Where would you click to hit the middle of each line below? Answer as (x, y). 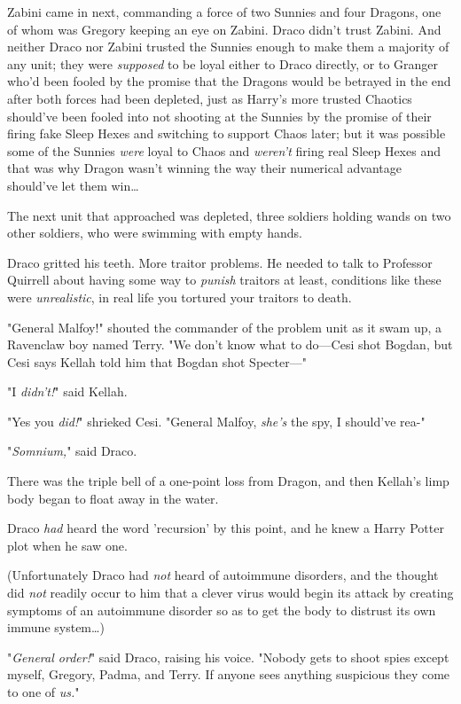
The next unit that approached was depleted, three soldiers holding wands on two (229, 215)
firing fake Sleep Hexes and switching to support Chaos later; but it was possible (227, 133)
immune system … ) (56, 627)
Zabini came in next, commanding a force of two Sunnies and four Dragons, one (224, 12)
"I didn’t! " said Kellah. (67, 391)
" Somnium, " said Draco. (72, 451)
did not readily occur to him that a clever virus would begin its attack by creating (230, 593)
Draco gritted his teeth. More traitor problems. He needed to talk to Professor (220, 262)
